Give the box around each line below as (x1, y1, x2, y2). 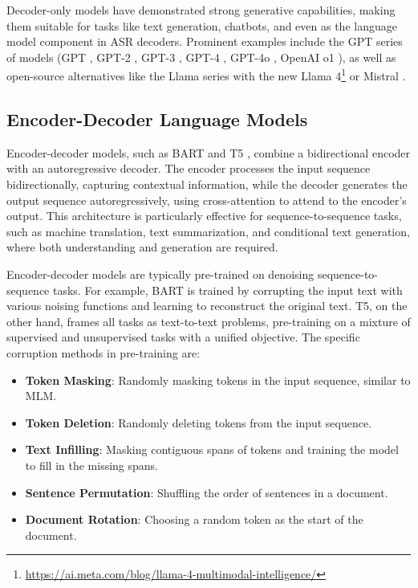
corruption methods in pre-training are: (6, 344, 201, 361)
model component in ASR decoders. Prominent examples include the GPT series (6, 33, 403, 50)
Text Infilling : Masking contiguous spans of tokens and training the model (25, 441, 399, 458)
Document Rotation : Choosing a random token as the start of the (25, 511, 363, 528)
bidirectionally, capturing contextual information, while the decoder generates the (6, 176, 408, 193)
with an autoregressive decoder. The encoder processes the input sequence (6, 160, 371, 177)
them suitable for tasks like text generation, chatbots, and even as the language (6, 17, 397, 34)
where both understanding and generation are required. (6, 239, 278, 255)
